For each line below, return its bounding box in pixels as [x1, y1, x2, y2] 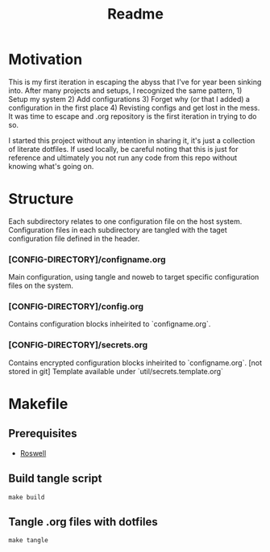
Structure [8, 190, 74, 209]
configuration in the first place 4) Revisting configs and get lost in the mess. [8, 103, 260, 112]
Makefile [8, 394, 69, 413]
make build [8, 493, 45, 501]
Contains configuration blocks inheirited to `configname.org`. [8, 319, 211, 329]
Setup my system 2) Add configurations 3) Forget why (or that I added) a [8, 94, 250, 103]
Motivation [8, 50, 83, 69]
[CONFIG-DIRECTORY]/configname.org [8, 254, 167, 265]
